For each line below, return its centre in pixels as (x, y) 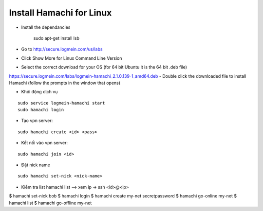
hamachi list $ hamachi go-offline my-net (50, 203)
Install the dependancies (46, 27)
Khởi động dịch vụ (39, 92)
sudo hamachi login (41, 110)
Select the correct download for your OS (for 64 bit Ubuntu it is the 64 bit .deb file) (104, 67)
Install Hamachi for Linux (60, 13)
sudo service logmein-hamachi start (61, 103)
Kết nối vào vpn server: (45, 143)
